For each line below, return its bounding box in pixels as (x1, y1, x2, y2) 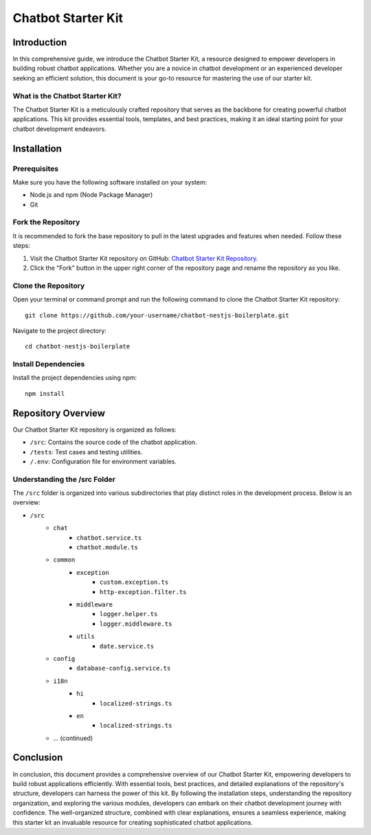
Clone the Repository (12, 281, 85, 290)
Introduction (12, 36, 67, 48)
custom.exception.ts (100, 578, 169, 586)
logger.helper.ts (100, 610, 158, 618)
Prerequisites (12, 164, 58, 173)
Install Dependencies (12, 359, 85, 369)
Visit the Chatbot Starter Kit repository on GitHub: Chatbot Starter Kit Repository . (30, 254, 258, 262)
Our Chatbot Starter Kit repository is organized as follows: (12, 425, 177, 434)
